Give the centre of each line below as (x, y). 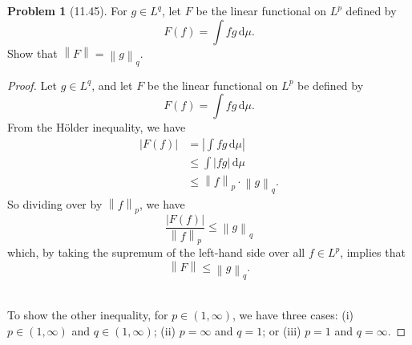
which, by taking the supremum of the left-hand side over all (156, 252)
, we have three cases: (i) (293, 314)
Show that (32, 53)
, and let (112, 85)
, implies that (373, 252)
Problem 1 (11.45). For (67, 10)
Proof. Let (32, 85)
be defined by (331, 85)
